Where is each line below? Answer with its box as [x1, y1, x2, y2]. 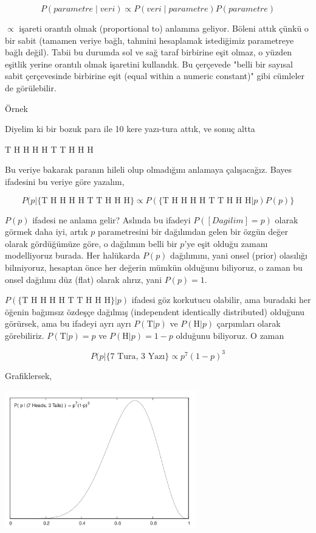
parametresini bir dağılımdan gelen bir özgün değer [97, 225, 288, 238]
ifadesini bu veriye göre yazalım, [5, 175, 125, 187]
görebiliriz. [5, 329, 44, 341]
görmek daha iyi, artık [5, 225, 88, 238]
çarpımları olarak [216, 317, 281, 330]
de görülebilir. [5, 81, 57, 94]
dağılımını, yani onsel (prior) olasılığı [170, 249, 307, 262]
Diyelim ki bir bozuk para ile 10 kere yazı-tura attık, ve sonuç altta [5, 122, 255, 135]
